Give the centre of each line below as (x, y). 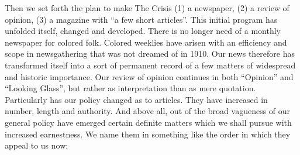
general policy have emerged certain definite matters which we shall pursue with (148, 122)
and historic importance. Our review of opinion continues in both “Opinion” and (149, 76)
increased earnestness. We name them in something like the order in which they (148, 134)
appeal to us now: (37, 145)
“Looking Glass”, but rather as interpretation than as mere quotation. (130, 88)
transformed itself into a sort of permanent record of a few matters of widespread (150, 65)
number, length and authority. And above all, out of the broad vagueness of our (148, 111)
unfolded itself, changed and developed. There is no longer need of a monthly (143, 31)
